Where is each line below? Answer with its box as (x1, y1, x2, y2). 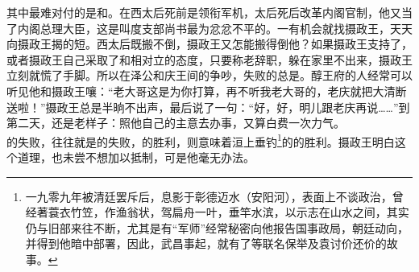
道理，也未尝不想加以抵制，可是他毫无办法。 (17, 149, 255, 165)
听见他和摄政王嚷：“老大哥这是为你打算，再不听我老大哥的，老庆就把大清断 (6, 82, 407, 99)
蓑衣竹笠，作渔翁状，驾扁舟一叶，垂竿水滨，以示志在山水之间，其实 (48, 204, 409, 220)
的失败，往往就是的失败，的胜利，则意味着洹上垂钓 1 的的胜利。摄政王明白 (6, 130, 395, 150)
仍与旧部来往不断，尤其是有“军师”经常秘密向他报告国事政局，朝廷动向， (25, 219, 409, 236)
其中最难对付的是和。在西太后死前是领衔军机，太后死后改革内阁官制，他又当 (6, 4, 413, 20)
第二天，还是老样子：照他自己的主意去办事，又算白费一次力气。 (6, 114, 345, 131)
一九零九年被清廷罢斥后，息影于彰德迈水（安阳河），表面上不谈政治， (25, 188, 392, 204)
